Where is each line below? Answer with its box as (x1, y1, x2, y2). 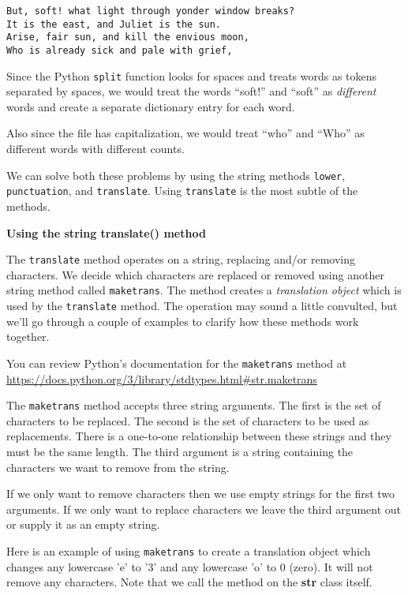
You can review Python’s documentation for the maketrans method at (6, 354, 347, 371)
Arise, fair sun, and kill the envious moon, (6, 32, 249, 43)
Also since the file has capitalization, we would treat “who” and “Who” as (6, 125, 365, 141)
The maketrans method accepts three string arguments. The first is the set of (6, 397, 381, 414)
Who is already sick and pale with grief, (6, 44, 233, 56)
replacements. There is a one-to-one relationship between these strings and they (6, 428, 391, 444)
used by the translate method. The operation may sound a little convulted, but (6, 297, 398, 314)
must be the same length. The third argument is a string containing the (6, 443, 354, 459)
